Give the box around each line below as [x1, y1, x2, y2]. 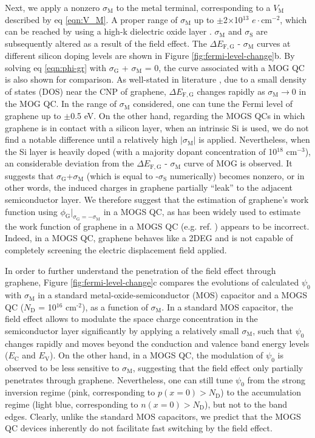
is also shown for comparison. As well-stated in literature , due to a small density [5, 73, 307, 86]
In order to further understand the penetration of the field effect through [5, 264, 276, 276]
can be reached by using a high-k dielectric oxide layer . [5, 25, 212, 38]
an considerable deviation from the [5, 157, 134, 169]
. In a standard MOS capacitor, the [161, 300, 293, 313]
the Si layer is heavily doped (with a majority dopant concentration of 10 [5, 145, 277, 157]
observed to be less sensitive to [5, 361, 120, 374]
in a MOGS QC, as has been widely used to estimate [103, 205, 301, 217]
